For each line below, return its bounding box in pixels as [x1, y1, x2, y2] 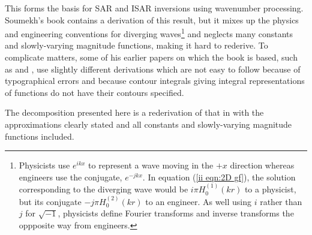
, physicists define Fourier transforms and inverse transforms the [58, 207, 294, 219]
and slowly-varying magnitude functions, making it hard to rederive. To [5, 39, 268, 52]
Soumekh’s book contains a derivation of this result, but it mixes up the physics [5, 13, 299, 26]
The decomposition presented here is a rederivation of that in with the [5, 106, 264, 119]
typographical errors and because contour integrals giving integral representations [5, 74, 305, 87]
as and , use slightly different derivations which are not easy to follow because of [5, 62, 301, 75]
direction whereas [230, 159, 295, 171]
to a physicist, [244, 183, 296, 195]
